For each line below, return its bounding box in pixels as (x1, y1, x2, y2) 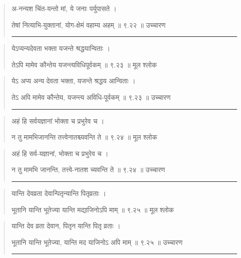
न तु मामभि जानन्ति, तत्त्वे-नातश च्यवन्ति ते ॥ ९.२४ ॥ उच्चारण (11, 164, 165, 175)
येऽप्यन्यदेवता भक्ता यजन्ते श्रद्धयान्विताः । (11, 43, 110, 53)
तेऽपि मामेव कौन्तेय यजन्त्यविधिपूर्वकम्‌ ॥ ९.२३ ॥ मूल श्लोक (11, 59, 157, 69)
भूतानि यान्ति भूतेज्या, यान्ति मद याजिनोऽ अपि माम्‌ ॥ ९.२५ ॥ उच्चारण (11, 237, 183, 247)
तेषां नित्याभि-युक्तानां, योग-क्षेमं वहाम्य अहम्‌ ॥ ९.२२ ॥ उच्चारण (11, 19, 166, 30)
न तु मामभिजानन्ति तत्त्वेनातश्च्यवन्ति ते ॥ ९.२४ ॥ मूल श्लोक (11, 132, 157, 142)
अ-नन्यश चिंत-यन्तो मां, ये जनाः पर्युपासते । (11, 3, 117, 13)
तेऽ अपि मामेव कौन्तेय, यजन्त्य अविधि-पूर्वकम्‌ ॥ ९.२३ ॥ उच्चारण (11, 92, 171, 102)
